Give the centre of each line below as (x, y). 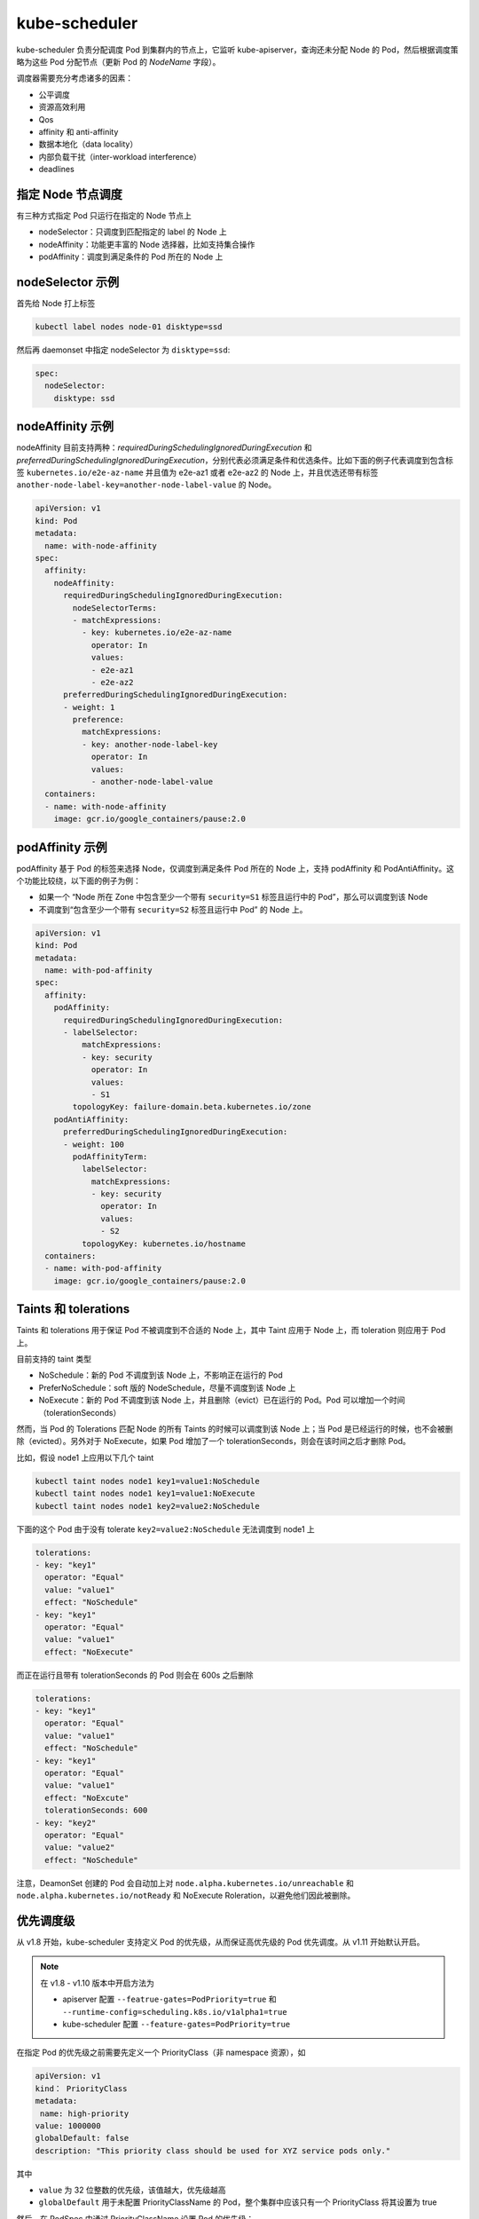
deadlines (56, 170)
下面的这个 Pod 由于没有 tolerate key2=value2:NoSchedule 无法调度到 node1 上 (165, 1529)
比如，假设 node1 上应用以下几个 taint (85, 1457)
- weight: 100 (94, 1144)
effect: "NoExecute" (89, 1652)
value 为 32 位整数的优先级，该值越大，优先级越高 (132, 2190)
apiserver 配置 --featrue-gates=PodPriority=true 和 (169, 1999)
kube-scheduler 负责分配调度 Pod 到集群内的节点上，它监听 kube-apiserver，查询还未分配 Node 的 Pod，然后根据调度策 (237, 50)
